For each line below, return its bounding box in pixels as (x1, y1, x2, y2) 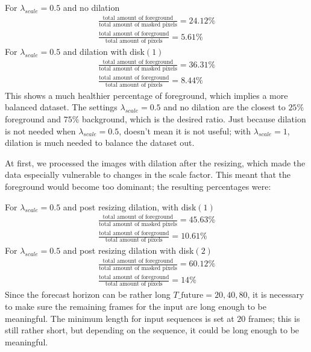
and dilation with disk (63, 45, 145, 57)
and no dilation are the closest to (163, 101, 286, 113)
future (181, 291, 204, 300)
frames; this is (248, 312, 300, 324)
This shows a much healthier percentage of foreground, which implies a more (5, 89, 288, 101)
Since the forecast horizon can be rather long (5, 288, 171, 301)
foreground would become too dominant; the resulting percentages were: (5, 180, 271, 192)
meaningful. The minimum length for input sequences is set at (5, 312, 234, 324)
